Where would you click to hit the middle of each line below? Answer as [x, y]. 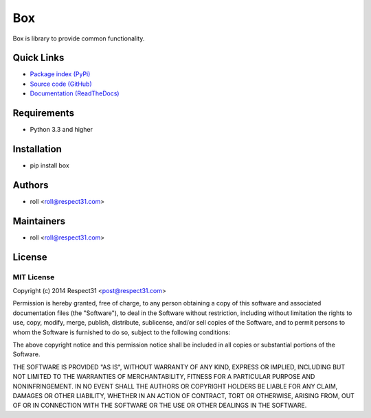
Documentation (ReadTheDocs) [75, 93]
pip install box [50, 165]
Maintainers [39, 221]
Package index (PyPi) [60, 74]
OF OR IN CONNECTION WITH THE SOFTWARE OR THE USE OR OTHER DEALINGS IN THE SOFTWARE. [160, 406]
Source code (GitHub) [61, 84]
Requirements [44, 113]
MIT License [34, 277]
